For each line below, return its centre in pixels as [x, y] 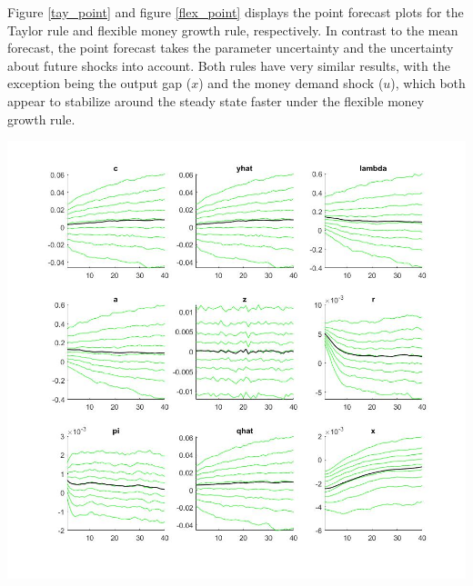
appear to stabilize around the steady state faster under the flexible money [216, 100]
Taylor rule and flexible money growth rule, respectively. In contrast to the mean [233, 30]
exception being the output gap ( [100, 83]
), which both [428, 83]
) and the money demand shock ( [291, 83]
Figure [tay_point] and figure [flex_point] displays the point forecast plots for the [236, 12]
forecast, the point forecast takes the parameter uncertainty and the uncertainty [231, 48]
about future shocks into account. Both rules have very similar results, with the [229, 65]
